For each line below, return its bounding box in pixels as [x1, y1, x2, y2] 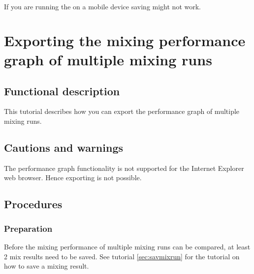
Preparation [4, 222, 53, 234]
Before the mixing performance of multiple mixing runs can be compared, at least [4, 241, 251, 251]
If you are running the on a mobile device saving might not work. [4, 1, 201, 11]
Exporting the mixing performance [4, 30, 246, 50]
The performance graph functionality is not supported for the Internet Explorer [4, 163, 244, 173]
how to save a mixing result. [4, 261, 89, 271]
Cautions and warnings [4, 139, 124, 155]
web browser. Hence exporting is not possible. [4, 172, 142, 183]
